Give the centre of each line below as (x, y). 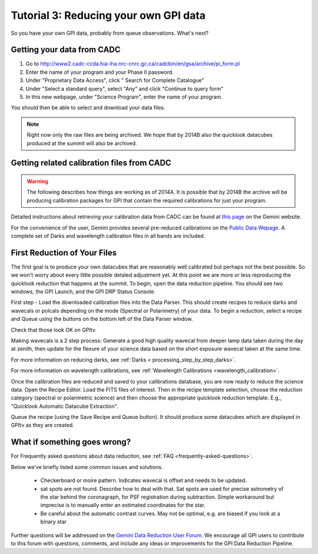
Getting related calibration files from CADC (91, 163)
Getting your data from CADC (66, 50)
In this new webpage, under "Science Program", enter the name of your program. (124, 97)
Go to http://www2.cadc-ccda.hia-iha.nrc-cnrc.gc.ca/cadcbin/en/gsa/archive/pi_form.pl (133, 64)
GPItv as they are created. (43, 425)
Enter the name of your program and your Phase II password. (100, 72)
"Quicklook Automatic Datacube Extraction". (64, 406)
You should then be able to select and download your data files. (88, 108)
